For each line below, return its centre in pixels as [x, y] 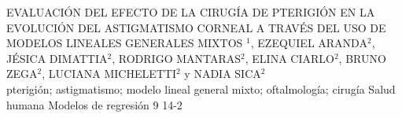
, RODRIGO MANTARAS [177, 58]
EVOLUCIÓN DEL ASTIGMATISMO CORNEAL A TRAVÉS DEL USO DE [196, 27]
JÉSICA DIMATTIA [57, 58]
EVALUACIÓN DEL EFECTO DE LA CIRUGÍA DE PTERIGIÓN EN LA [191, 12]
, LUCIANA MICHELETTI [109, 74]
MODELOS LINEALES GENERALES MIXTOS [125, 43]
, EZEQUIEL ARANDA [309, 43]
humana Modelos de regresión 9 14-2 [94, 104]
